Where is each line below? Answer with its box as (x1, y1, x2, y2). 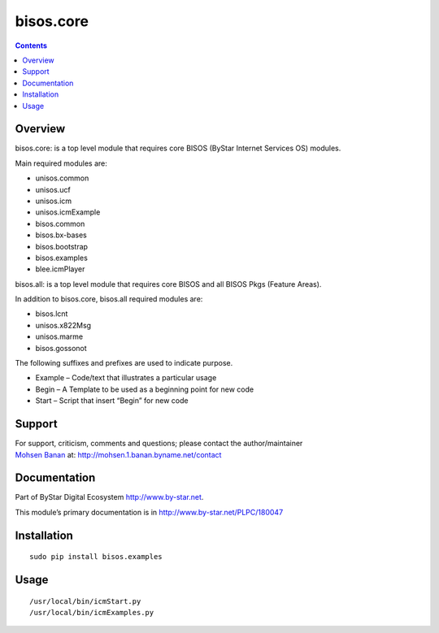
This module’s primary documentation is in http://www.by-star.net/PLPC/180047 (15, 507, 284, 517)
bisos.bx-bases (35, 230, 87, 240)
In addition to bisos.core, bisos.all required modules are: (15, 294, 203, 304)
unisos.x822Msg (35, 320, 92, 330)
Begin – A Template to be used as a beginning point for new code (35, 384, 254, 394)
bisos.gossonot (35, 343, 87, 353)
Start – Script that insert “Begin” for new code (35, 396, 189, 405)
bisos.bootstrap (35, 241, 89, 251)
